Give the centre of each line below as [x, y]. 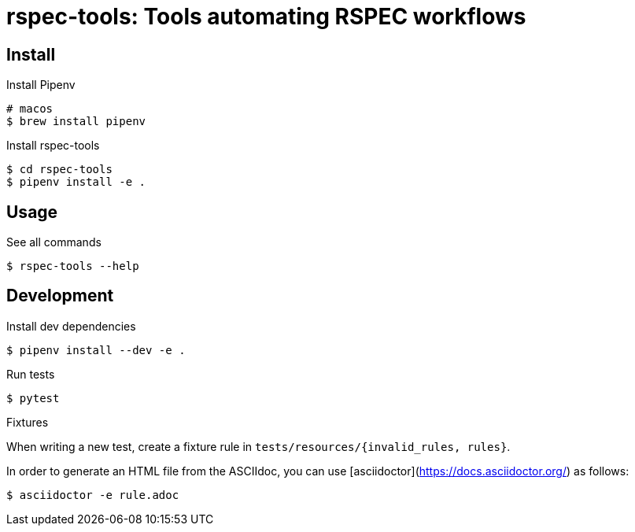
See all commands [54, 242]
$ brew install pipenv [76, 122]
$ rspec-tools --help [73, 266]
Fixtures [28, 422]
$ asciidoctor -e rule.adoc [93, 495]
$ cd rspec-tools [59, 170]
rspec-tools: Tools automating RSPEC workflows [266, 17]
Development [60, 296]
